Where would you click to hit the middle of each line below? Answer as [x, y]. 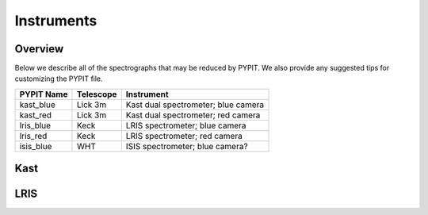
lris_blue [35, 125]
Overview [39, 49]
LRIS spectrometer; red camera [184, 136]
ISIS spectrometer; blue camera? [187, 146]
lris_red [33, 136]
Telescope [97, 94]
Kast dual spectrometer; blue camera [195, 105]
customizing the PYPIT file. [59, 79]
